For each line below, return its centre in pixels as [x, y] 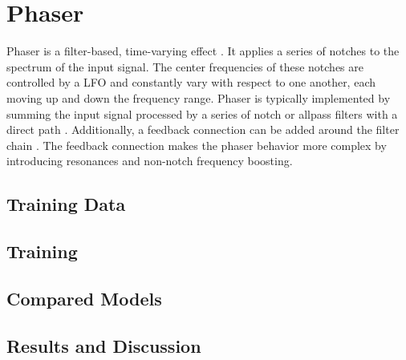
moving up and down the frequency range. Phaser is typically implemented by [199, 97]
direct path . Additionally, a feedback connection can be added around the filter [203, 129]
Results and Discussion [104, 345]
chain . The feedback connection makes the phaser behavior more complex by [197, 145]
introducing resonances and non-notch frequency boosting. [150, 161]
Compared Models [84, 298]
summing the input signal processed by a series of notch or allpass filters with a [202, 113]
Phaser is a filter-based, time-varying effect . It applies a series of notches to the [203, 51]
